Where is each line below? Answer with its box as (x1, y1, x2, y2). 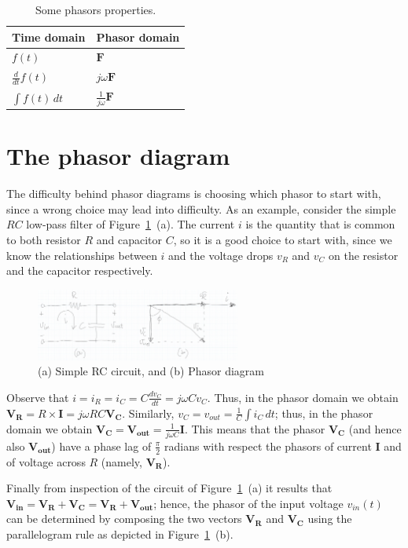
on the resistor (329, 247, 399, 263)
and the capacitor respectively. (6, 262, 153, 279)
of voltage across (6, 453, 86, 469)
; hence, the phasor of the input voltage (153, 495, 344, 511)
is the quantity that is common (245, 216, 395, 232)
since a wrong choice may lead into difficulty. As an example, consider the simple (6, 200, 396, 217)
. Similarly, (122, 404, 175, 421)
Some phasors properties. (35, 2, 156, 17)
